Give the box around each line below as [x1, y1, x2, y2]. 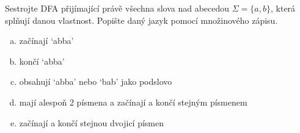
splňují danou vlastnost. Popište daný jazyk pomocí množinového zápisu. [5, 13, 278, 26]
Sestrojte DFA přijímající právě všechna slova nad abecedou [5, 2, 230, 14]
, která [270, 2, 296, 14]
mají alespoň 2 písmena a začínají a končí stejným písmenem [19, 95, 247, 108]
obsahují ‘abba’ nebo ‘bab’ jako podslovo [19, 75, 172, 88]
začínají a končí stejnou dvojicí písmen [19, 116, 164, 129]
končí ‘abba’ [19, 54, 65, 67]
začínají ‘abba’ [19, 34, 74, 47]
